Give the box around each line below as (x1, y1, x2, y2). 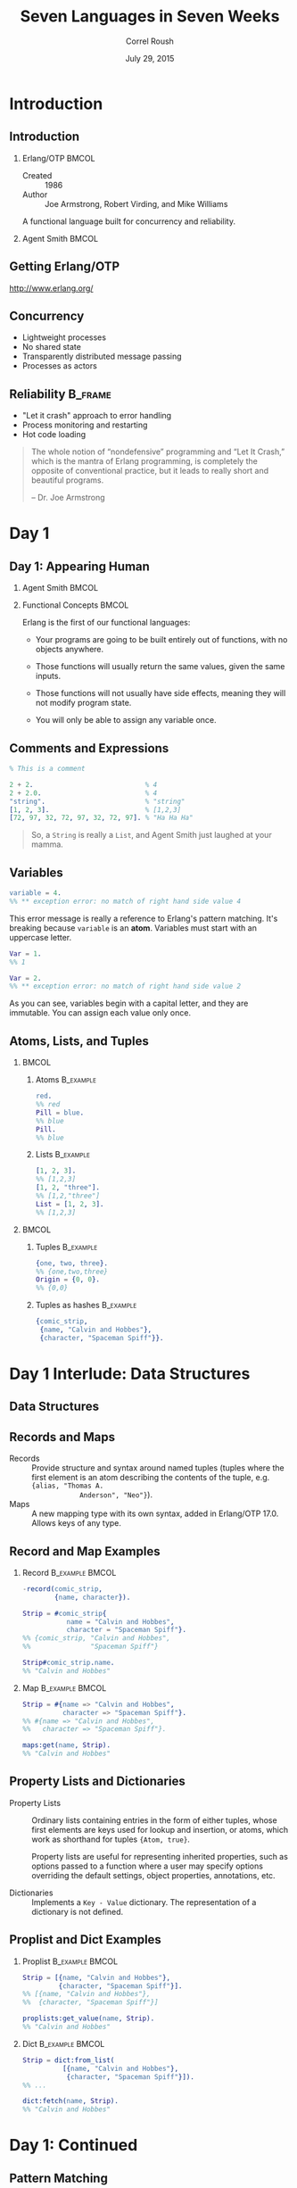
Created (21, 170, 53, 180)
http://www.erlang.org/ (9, 283, 94, 294)
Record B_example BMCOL (21, 1567, 117, 1578)
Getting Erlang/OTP (9, 259, 120, 274)
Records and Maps (9, 1430, 116, 1445)
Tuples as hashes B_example (35, 1300, 137, 1311)
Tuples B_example (35, 1241, 98, 1252)
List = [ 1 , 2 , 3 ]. (35, 1199, 104, 1208)
